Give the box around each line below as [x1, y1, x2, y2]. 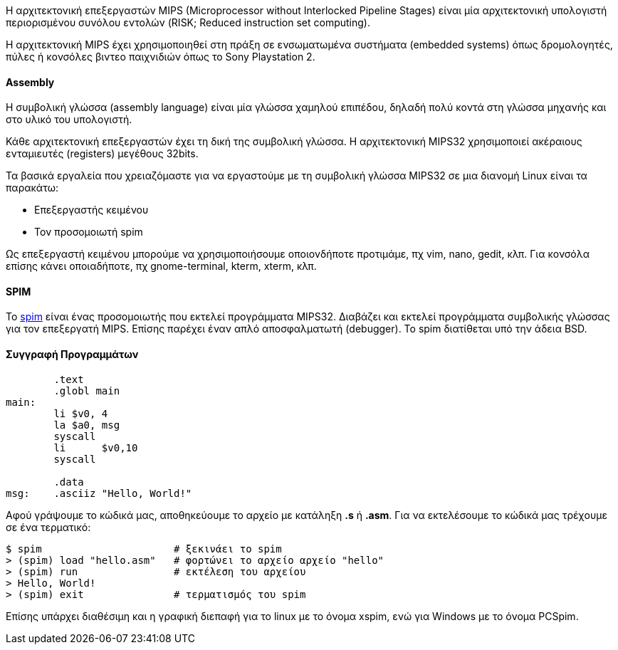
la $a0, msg [53, 419, 120, 431]
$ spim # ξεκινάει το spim [6, 542, 282, 555]
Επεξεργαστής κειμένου [34, 204, 149, 216]
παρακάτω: [6, 182, 58, 194]
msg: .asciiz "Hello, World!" [6, 487, 192, 499]
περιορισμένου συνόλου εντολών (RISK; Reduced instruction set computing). [6, 16, 370, 28]
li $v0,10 [53, 441, 138, 454]
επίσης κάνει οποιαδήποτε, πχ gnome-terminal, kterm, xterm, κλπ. [6, 260, 317, 273]
